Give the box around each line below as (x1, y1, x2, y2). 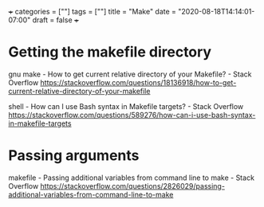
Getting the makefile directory (8, 43, 212, 61)
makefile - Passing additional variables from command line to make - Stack (8, 173, 255, 182)
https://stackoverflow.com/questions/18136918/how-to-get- (40, 77, 237, 87)
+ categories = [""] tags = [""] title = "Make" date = (8, 7, 177, 16)
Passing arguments (8, 146, 140, 165)
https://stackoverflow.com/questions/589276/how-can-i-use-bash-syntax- (8, 110, 256, 119)
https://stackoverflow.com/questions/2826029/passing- (40, 181, 226, 190)
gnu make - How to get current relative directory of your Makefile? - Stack (8, 69, 252, 79)
